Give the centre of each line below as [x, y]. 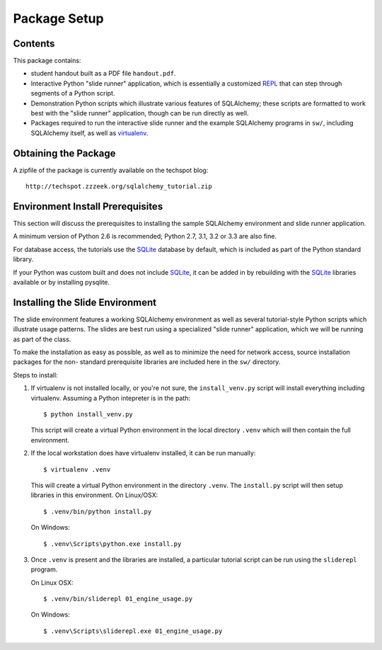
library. [23, 259]
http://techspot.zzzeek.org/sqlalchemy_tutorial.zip [119, 187]
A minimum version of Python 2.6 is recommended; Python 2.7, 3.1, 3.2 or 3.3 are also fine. [145, 236]
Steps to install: [35, 375]
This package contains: [47, 61]
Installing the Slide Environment [85, 302]
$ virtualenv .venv [77, 469]
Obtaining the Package [64, 153]
